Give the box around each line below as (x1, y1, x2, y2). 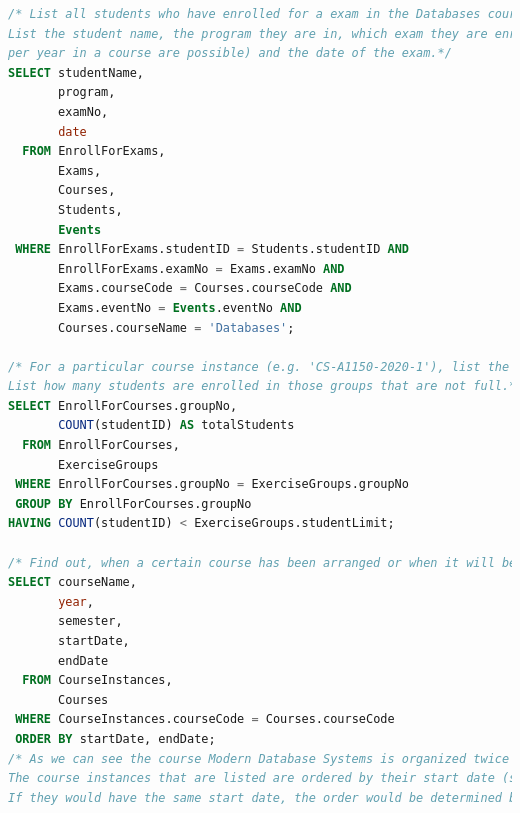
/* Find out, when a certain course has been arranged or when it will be (8, 555, 517, 570)
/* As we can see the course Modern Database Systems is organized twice (8, 751, 510, 766)
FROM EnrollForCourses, (22, 438, 180, 453)
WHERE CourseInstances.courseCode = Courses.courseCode (15, 712, 395, 727)
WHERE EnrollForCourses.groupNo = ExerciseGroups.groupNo (15, 477, 409, 492)
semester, (58, 614, 123, 629)
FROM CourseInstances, (22, 673, 173, 688)
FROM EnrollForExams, (22, 144, 166, 159)
